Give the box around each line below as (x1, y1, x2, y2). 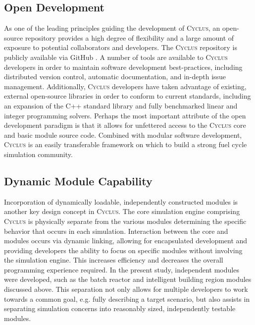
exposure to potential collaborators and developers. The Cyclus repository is (4, 42, 238, 53)
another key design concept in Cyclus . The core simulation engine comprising (4, 206, 240, 217)
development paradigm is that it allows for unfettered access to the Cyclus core (4, 120, 246, 130)
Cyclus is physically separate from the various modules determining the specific (4, 216, 247, 226)
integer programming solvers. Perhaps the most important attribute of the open (4, 110, 246, 120)
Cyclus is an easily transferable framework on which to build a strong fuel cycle (4, 139, 247, 150)
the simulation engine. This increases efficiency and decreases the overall (4, 255, 223, 265)
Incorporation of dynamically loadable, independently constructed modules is (4, 196, 238, 207)
